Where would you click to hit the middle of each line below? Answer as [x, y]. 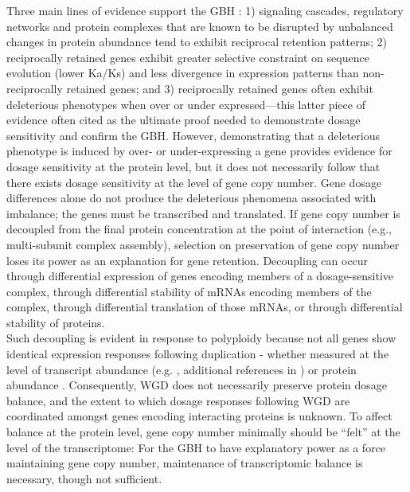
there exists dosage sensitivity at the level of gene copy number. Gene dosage [194, 182]
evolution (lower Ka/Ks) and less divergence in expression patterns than [183, 73]
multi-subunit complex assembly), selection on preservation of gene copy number [203, 244]
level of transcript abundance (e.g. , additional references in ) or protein [182, 369]
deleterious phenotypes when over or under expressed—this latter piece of [186, 104]
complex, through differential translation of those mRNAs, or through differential [205, 307]
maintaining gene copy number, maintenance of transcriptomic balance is [185, 463]
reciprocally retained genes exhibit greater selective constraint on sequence [188, 57]
